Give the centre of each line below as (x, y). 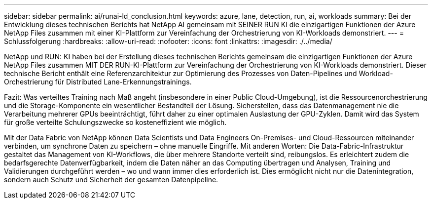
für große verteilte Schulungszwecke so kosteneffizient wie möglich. (115, 122)
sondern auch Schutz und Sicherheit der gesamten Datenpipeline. (111, 180)
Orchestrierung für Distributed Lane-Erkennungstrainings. (98, 82)
